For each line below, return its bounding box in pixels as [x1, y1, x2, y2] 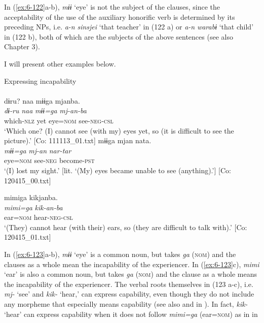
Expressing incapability [4, 75, 77, 86]
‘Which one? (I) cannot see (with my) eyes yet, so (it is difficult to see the [4, 125, 234, 136]
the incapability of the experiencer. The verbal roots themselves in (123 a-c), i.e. [4, 278, 253, 289]
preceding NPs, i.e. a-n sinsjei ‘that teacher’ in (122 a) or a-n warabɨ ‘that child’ [4, 21, 254, 32]
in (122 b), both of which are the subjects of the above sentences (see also [4, 31, 233, 42]
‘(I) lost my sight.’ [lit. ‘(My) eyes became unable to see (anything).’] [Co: [4, 165, 231, 175]
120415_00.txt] [4, 175, 51, 185]
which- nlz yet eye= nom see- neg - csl [4, 115, 114, 125]
